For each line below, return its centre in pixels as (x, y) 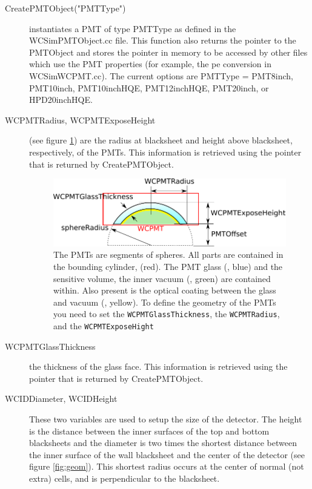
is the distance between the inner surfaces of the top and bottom (149, 431)
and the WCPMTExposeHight (104, 325)
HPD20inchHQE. (61, 100)
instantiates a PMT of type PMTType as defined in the (133, 28)
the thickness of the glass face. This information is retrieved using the (158, 366)
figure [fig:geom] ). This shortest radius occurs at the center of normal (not (167, 466)
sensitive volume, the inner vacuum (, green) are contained (162, 278)
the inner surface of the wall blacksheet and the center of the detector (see (167, 454)
